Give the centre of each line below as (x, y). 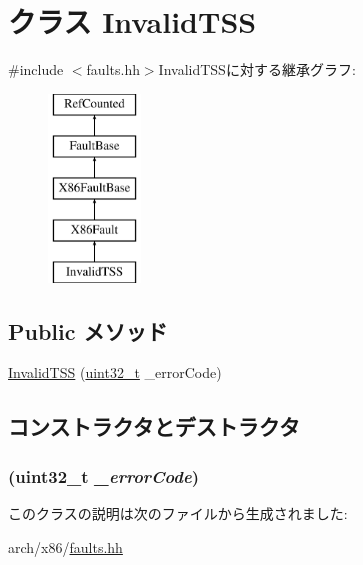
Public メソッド (88, 330)
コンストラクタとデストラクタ (154, 426)
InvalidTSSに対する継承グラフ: (257, 69)
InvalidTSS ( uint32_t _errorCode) (115, 372)
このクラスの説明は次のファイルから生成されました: (178, 513)
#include (36, 69)
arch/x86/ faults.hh (65, 546)
